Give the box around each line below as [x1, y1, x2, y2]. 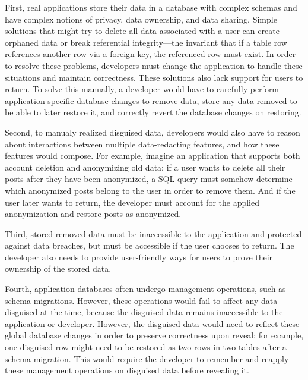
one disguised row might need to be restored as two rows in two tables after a [5, 341, 287, 353]
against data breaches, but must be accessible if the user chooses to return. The [5, 239, 294, 252]
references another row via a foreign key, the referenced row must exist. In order [5, 48, 296, 60]
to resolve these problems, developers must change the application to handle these [5, 59, 303, 71]
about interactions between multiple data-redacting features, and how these [5, 137, 280, 150]
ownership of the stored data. [5, 262, 112, 275]
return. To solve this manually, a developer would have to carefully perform [5, 83, 280, 95]
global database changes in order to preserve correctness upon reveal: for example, [5, 329, 304, 341]
